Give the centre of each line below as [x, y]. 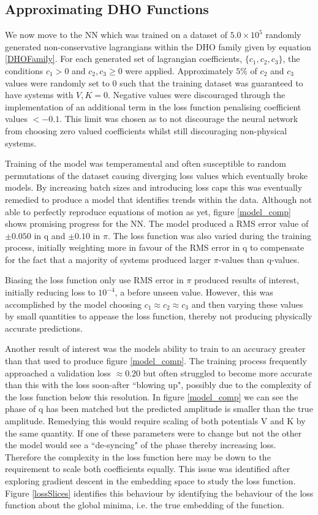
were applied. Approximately [179, 70]
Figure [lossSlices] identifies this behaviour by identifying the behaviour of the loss [159, 493]
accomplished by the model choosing [73, 304]
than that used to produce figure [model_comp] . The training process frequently [156, 361]
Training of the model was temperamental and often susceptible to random [146, 163]
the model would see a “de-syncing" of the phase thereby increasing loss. [141, 445]
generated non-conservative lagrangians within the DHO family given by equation [158, 46]
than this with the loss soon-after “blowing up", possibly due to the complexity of [158, 385]
